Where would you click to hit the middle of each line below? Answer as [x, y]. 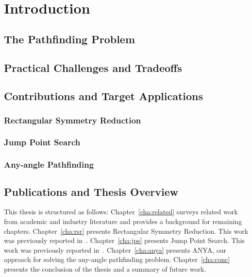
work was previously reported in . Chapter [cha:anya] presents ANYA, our [115, 250]
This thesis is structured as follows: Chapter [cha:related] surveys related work [121, 212]
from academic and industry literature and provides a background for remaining [123, 221]
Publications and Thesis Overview [91, 191]
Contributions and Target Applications [104, 96]
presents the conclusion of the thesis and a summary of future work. [105, 269]
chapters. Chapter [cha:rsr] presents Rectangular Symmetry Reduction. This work [126, 231]
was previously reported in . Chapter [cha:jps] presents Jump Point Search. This [124, 240]
